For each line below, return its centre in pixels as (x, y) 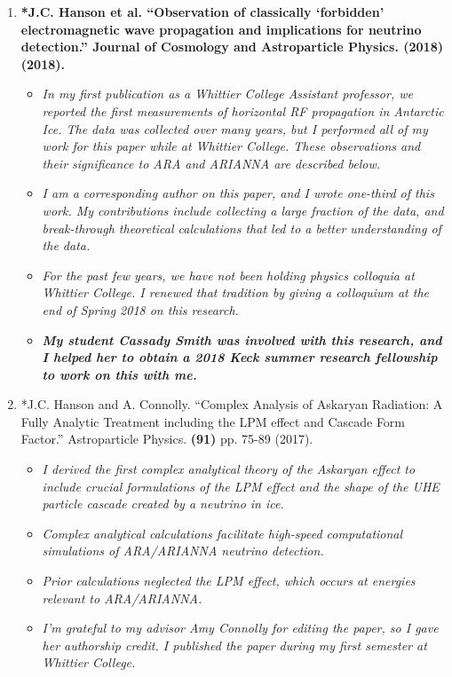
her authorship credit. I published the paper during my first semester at (234, 645)
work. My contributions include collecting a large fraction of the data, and (243, 210)
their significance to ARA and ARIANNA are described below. (211, 163)
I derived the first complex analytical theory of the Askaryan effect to (229, 469)
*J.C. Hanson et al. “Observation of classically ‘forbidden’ (202, 12)
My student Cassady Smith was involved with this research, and (242, 339)
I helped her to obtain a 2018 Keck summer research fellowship (240, 357)
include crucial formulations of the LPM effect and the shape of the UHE (241, 486)
